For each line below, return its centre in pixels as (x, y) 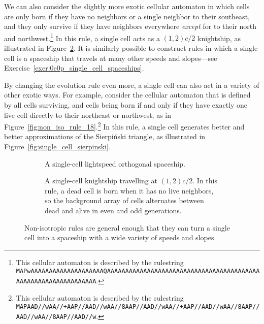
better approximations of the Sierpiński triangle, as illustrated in (105, 136)
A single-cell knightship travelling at (101, 181)
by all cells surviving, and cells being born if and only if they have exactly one (126, 105)
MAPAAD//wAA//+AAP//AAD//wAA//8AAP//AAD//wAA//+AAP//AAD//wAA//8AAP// (138, 307)
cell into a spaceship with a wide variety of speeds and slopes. (120, 237)
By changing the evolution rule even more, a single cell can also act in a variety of (132, 85)
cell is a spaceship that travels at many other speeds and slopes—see (111, 58)
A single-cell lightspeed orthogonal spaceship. (115, 163)
